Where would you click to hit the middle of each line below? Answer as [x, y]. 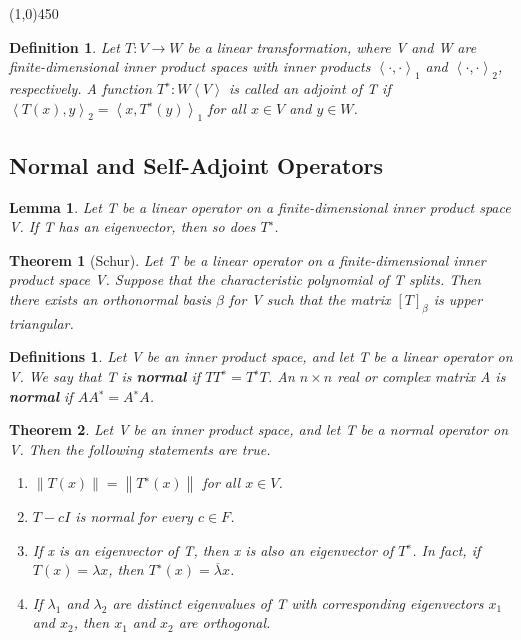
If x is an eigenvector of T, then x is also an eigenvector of [213, 549]
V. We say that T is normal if [105, 375]
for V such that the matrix [310, 298]
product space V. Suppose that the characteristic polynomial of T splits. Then [245, 279]
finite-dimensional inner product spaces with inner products [190, 66]
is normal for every [134, 516]
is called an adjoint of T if [309, 87]
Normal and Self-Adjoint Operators [196, 164]
